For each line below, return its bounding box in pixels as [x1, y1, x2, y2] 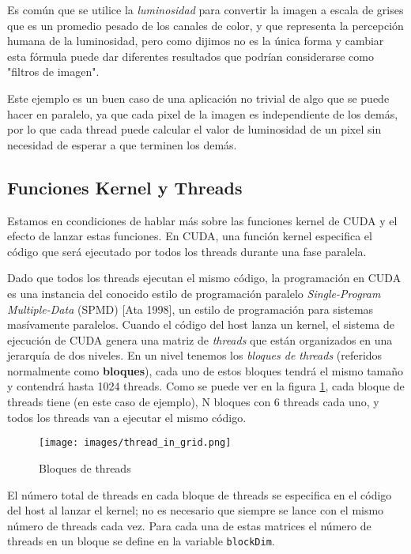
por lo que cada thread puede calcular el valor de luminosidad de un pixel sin [7, 121, 382, 138]
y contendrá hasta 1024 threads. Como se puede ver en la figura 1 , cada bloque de [7, 378, 405, 394]
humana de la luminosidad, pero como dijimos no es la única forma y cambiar [7, 32, 384, 49]
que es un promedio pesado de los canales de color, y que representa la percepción [7, 17, 404, 33]
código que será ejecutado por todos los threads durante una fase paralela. [7, 243, 367, 259]
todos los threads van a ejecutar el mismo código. [7, 409, 247, 425]
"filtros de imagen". [7, 63, 100, 80]
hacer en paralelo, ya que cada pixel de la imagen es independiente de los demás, [7, 105, 398, 122]
